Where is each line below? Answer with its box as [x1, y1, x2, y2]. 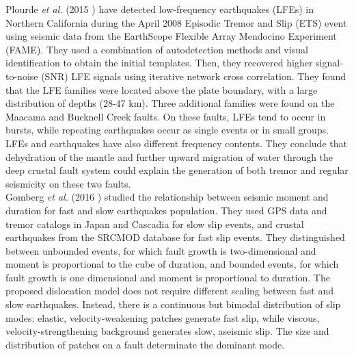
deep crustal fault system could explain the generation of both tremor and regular [5, 163, 349, 177]
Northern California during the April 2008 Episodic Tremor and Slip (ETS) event [5, 15, 347, 29]
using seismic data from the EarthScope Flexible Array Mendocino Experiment [5, 29, 337, 43]
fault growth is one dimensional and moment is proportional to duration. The [5, 270, 330, 284]
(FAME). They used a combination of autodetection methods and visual [5, 42, 308, 56]
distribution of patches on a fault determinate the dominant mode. [5, 337, 285, 351]
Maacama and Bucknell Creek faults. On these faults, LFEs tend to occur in [5, 109, 326, 123]
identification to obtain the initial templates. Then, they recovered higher [5, 55, 313, 70]
